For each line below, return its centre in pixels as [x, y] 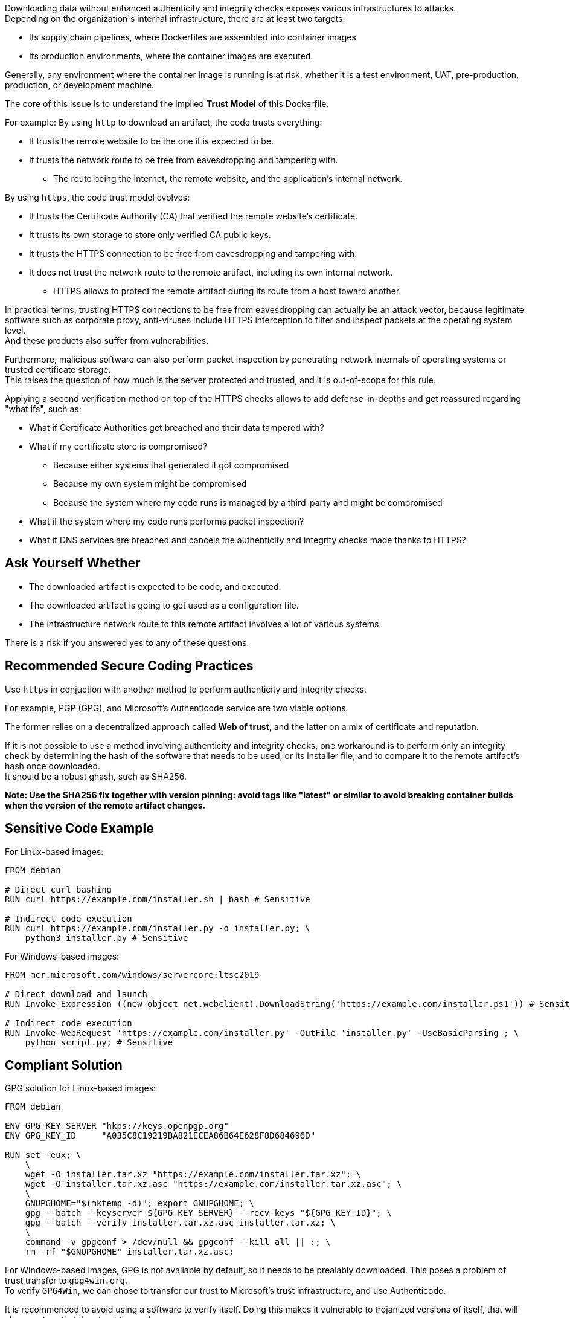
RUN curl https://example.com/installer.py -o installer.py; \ [158, 928]
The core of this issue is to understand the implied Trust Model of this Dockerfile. [167, 104]
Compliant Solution [64, 1065]
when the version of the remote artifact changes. [105, 805]
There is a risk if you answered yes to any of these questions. [127, 642]
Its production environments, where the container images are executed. [171, 56]
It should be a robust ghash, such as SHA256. [96, 776]
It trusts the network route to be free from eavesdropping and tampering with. [184, 160]
